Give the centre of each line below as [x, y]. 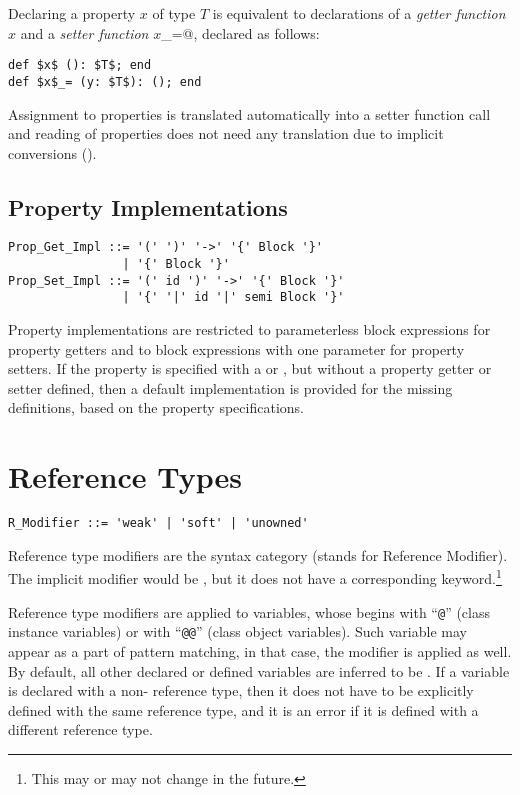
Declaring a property [72, 13]
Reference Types [125, 476]
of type [174, 13]
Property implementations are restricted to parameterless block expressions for [249, 329]
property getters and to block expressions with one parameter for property [236, 348]
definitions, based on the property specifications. [156, 407]
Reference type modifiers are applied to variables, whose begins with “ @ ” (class [249, 611]
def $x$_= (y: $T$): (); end [105, 81]
